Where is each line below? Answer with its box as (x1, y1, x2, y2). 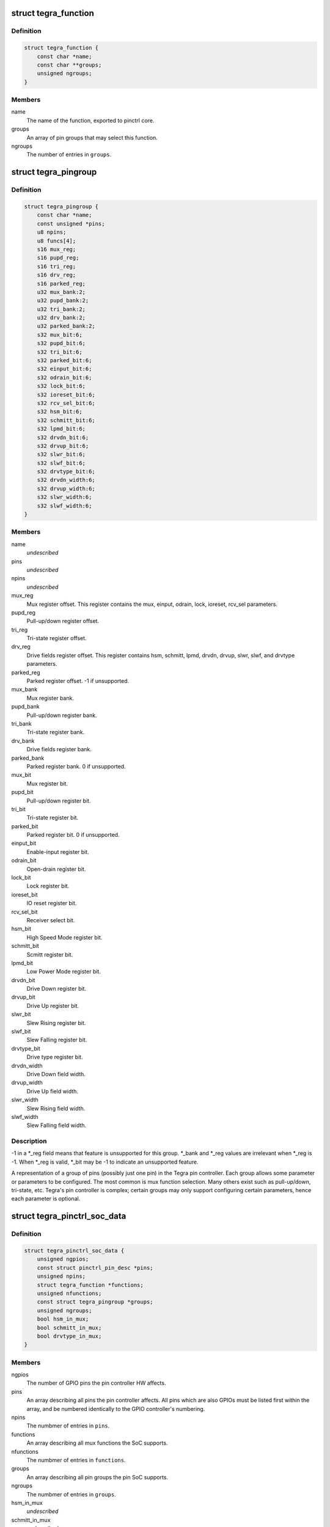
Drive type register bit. (26, 1054, 83, 1061)
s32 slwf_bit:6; (37, 459, 86, 467)
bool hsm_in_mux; (37, 1316, 89, 1322)
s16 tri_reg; (37, 263, 76, 270)
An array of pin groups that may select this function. (26, 134, 158, 141)
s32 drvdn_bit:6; (37, 434, 89, 441)
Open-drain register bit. (26, 865, 86, 873)
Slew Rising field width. (26, 1104, 86, 1112)
